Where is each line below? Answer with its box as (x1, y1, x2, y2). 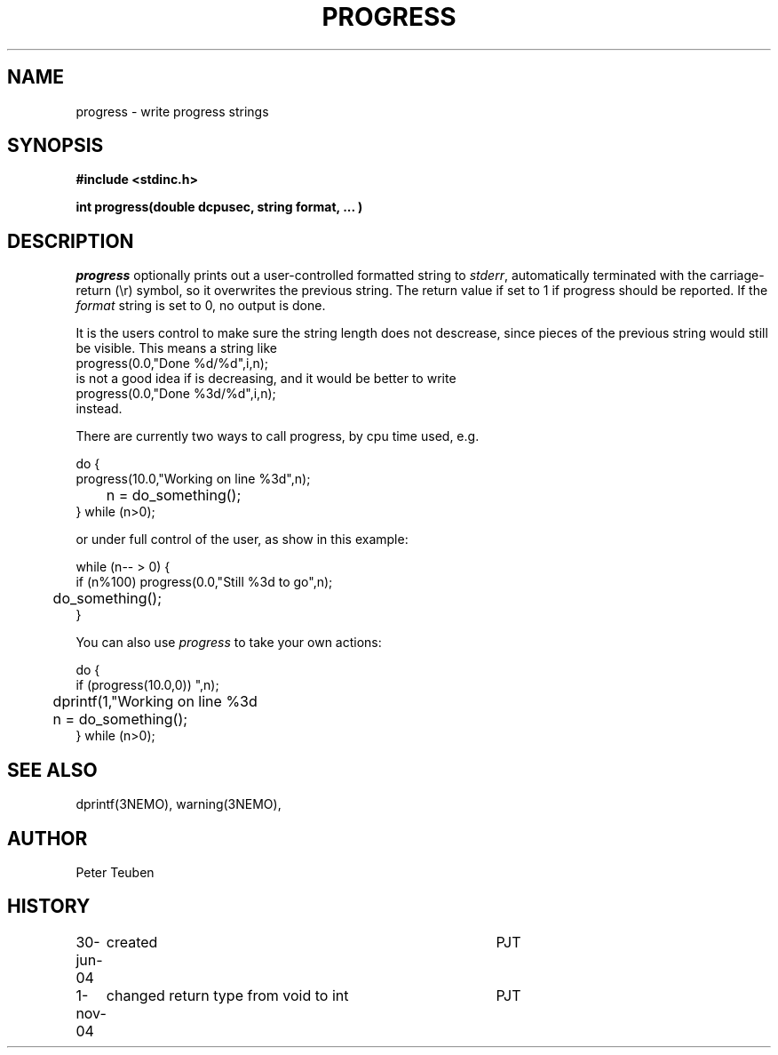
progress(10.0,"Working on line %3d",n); (75, 471, 311, 487)
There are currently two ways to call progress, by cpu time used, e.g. (75, 428, 480, 444)
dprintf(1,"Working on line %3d (52, 692, 258, 711)
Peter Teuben (75, 864, 155, 880)
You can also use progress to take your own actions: (75, 635, 382, 651)
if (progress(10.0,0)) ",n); (75, 677, 219, 693)
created (106, 932, 158, 951)
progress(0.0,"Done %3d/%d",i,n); (75, 386, 276, 402)
